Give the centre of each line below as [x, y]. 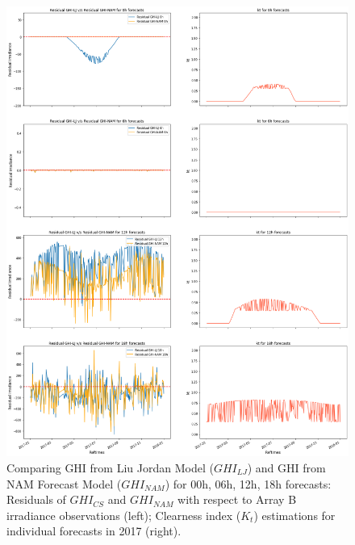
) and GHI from [286, 467]
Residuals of [36, 499]
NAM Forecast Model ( [64, 483]
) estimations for [294, 515]
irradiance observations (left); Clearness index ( [124, 515]
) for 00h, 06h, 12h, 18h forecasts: [248, 483]
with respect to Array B [237, 499]
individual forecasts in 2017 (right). [94, 531]
